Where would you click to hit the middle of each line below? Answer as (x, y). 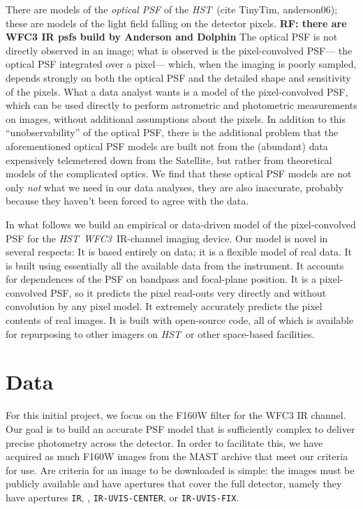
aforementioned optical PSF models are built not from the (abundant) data (167, 146)
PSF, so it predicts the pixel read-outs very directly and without (188, 292)
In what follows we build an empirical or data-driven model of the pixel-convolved (181, 224)
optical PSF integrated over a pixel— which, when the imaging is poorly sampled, (181, 64)
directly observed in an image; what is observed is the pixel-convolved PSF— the (179, 50)
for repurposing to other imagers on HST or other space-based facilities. (160, 333)
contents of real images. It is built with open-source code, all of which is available (180, 320)
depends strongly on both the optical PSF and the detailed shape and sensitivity (178, 77)
